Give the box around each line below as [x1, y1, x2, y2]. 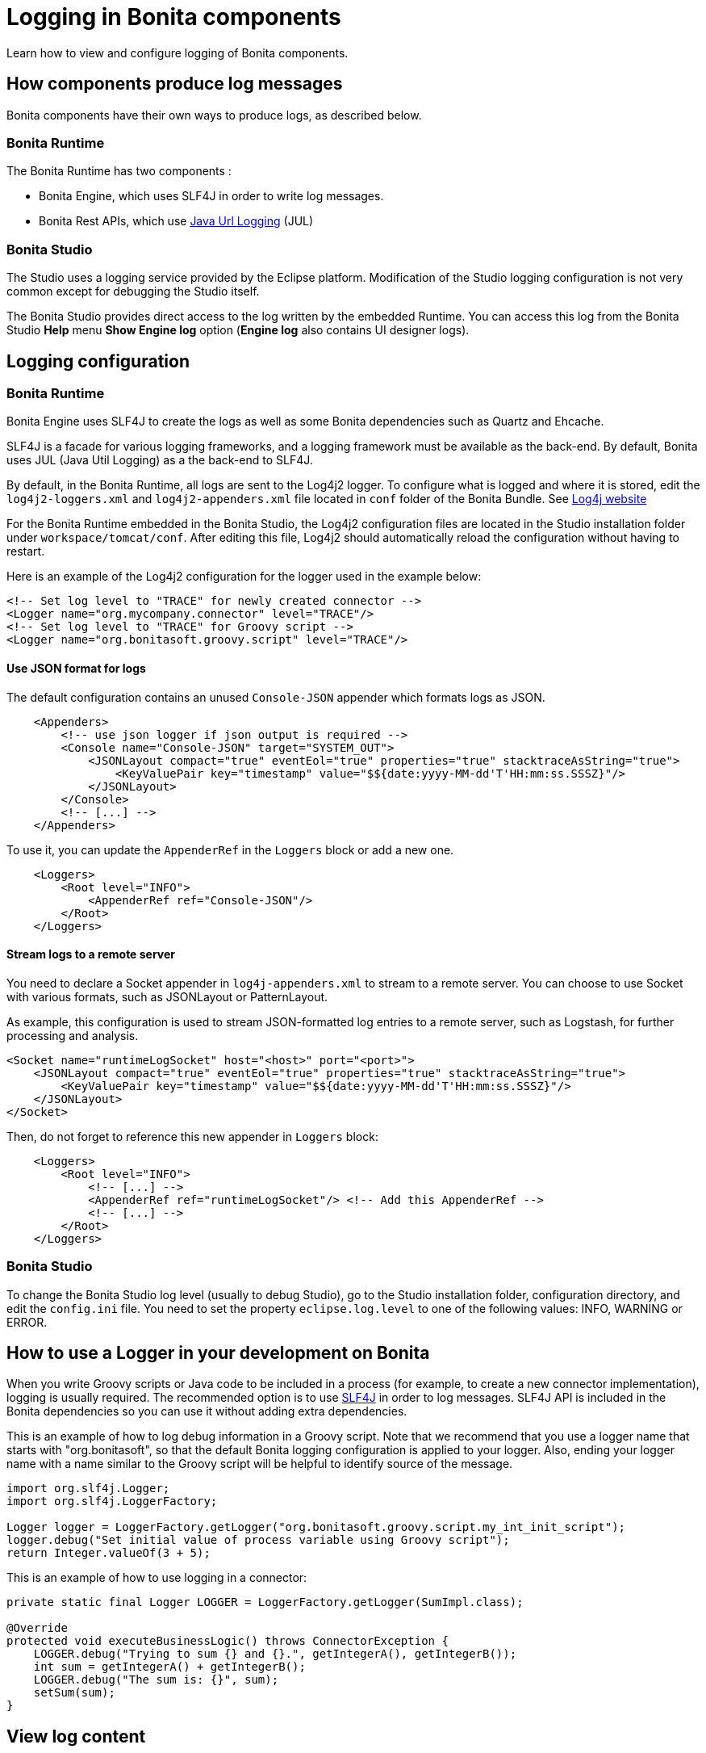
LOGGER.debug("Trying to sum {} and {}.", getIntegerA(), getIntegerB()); [33, 1647, 517, 1661]
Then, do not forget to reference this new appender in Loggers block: [6, 1129, 378, 1143]
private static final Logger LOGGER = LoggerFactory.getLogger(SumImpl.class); [6, 1596, 524, 1609]
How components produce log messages [6, 73, 343, 94]
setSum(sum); [33, 1686, 115, 1700]
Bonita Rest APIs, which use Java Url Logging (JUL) [39, 214, 314, 229]
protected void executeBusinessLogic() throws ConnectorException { [6, 1634, 449, 1648]
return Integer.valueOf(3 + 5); [6, 1546, 211, 1560]
